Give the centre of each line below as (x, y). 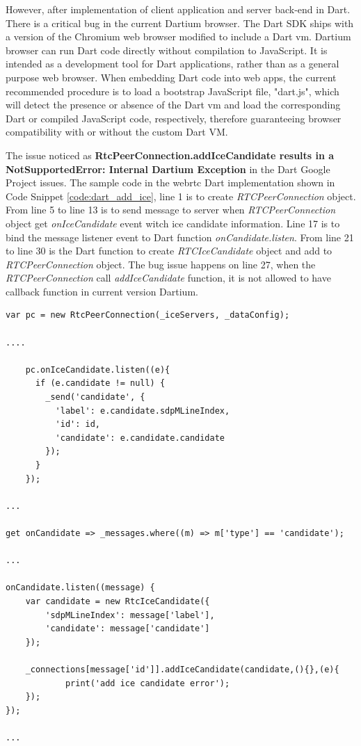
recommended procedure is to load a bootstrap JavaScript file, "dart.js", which (173, 91)
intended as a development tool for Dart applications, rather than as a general (173, 64)
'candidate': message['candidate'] (128, 629)
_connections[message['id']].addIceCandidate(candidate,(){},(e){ (182, 669)
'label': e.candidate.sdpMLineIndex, (143, 411)
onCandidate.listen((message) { (80, 588)
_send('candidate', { (95, 397)
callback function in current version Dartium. (102, 291)
